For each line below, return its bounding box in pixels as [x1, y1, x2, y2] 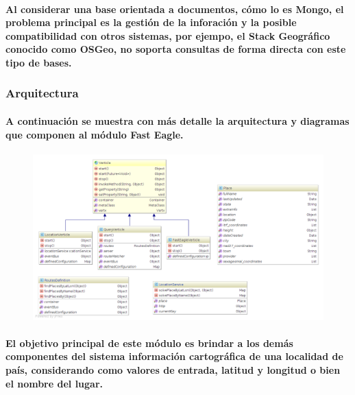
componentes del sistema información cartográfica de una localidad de [5, 349, 343, 363]
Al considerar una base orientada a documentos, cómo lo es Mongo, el [5, 1, 344, 16]
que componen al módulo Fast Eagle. [5, 127, 184, 141]
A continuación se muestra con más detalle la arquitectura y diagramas [5, 114, 350, 128]
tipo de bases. [5, 55, 72, 69]
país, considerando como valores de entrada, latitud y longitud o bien [5, 362, 341, 376]
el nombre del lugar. [5, 376, 103, 390]
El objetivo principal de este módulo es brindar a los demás [5, 335, 293, 350]
